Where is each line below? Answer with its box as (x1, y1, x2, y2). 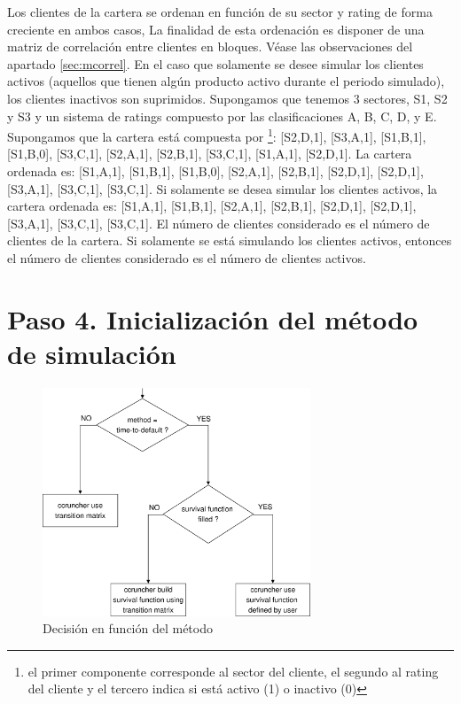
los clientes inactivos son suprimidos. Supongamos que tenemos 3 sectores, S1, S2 (7, 89, 448, 107)
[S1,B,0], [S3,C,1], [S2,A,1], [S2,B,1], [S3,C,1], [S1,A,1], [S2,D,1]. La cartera (7, 144, 412, 163)
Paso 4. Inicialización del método (7, 300, 418, 337)
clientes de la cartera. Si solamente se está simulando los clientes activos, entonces (7, 231, 452, 250)
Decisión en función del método (43, 619, 213, 638)
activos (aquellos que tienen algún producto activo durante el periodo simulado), (7, 72, 445, 90)
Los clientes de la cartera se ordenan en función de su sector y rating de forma (7, 3, 433, 20)
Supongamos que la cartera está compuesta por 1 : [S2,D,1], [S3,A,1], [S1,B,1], (7, 125, 426, 145)
